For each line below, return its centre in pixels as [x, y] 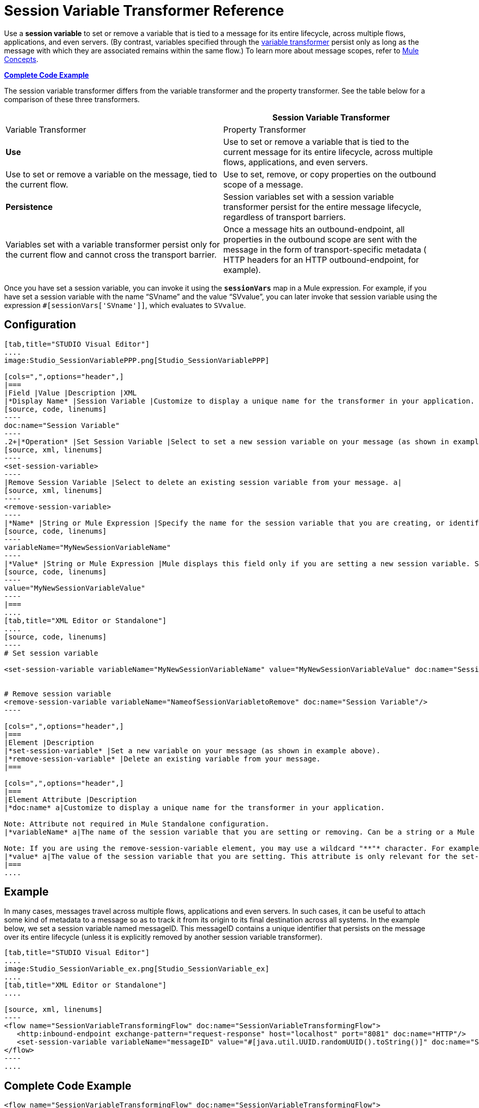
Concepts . [21, 59]
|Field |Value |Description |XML [71, 393]
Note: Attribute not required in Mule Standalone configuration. [137, 824]
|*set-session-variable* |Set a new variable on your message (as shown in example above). [192, 750]
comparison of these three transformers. [72, 99]
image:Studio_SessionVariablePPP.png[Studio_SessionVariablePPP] [137, 360]
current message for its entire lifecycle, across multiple [328, 152]
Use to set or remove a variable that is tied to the [316, 142]
